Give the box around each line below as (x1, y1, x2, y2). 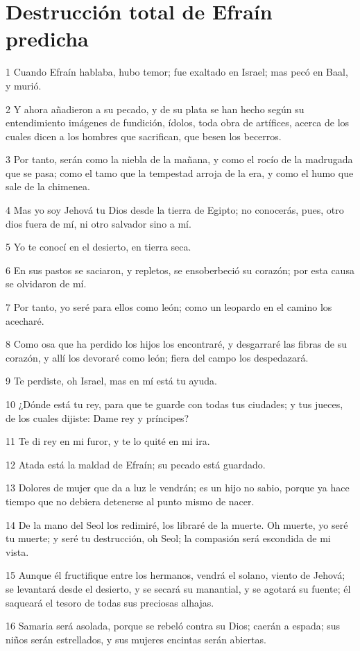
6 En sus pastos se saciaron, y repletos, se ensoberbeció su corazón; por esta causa (6, 262, 354, 277)
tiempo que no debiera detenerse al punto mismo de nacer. (6, 493, 255, 508)
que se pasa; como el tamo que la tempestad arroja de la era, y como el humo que (6, 165, 354, 180)
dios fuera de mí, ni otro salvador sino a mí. (6, 216, 191, 230)
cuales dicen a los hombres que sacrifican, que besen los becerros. (6, 128, 282, 143)
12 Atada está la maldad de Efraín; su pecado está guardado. (6, 457, 266, 471)
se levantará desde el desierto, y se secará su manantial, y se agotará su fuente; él (6, 581, 351, 595)
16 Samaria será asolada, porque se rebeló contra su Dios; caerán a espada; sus (6, 618, 341, 633)
